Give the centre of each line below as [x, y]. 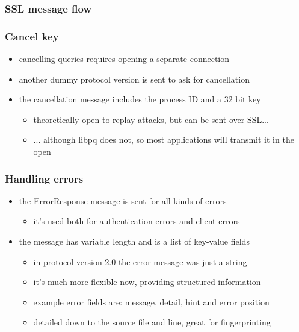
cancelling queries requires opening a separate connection [124, 59]
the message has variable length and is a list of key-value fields [134, 241]
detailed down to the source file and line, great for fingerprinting [152, 322]
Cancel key [32, 36]
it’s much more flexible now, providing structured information [147, 282]
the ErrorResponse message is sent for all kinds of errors [123, 200]
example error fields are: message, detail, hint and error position [151, 302]
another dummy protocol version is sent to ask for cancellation [134, 79]
